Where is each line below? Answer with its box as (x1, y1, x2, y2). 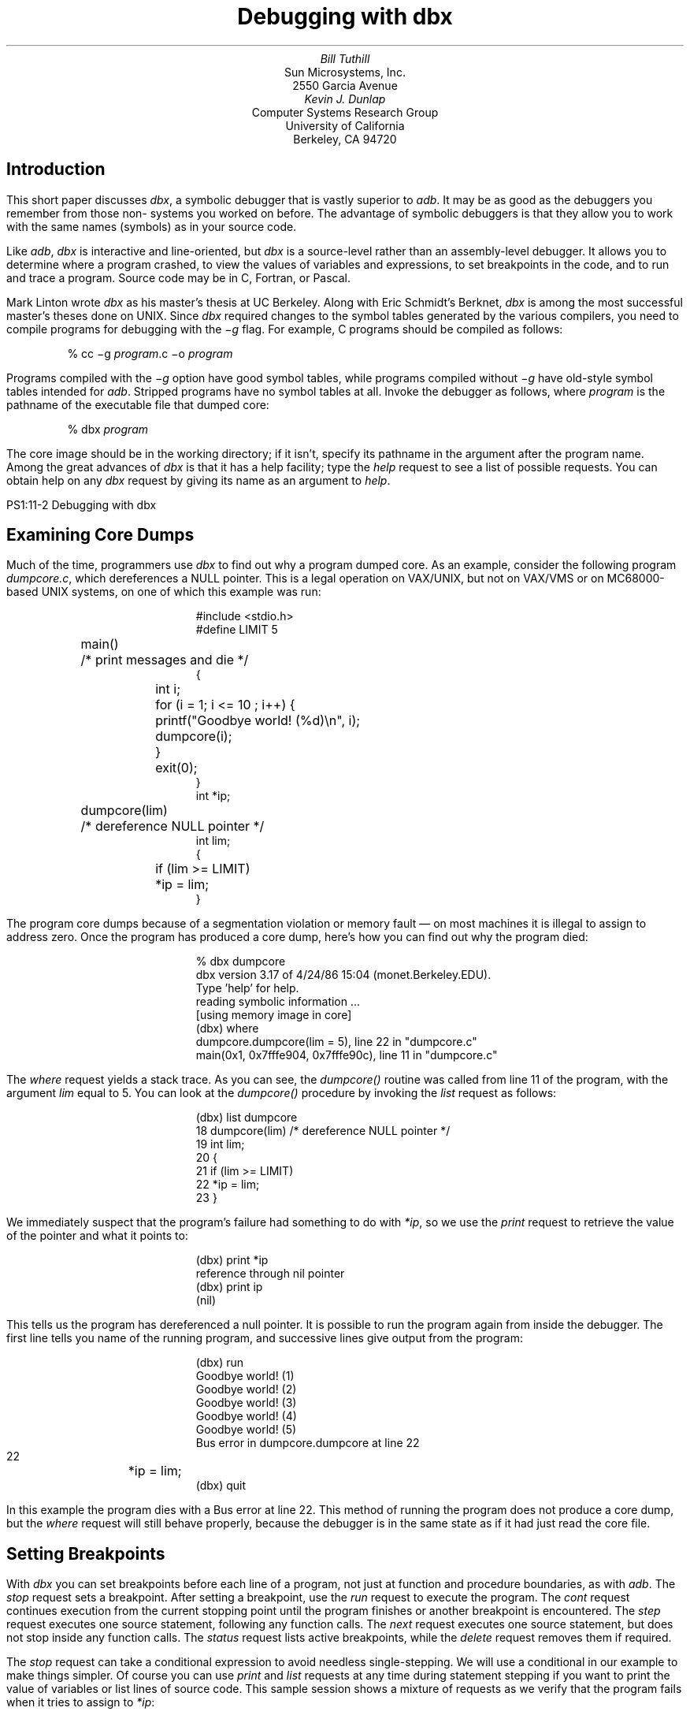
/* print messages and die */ (80, 652, 249, 668)
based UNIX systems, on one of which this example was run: (6, 585, 321, 599)
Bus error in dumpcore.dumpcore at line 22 (195, 1436, 420, 1450)
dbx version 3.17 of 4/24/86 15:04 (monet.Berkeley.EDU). (195, 968, 492, 982)
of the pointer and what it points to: (6, 1229, 188, 1243)
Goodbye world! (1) (195, 1369, 295, 1383)
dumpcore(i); (155, 728, 232, 745)
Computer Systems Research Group (251, 105, 439, 119)
